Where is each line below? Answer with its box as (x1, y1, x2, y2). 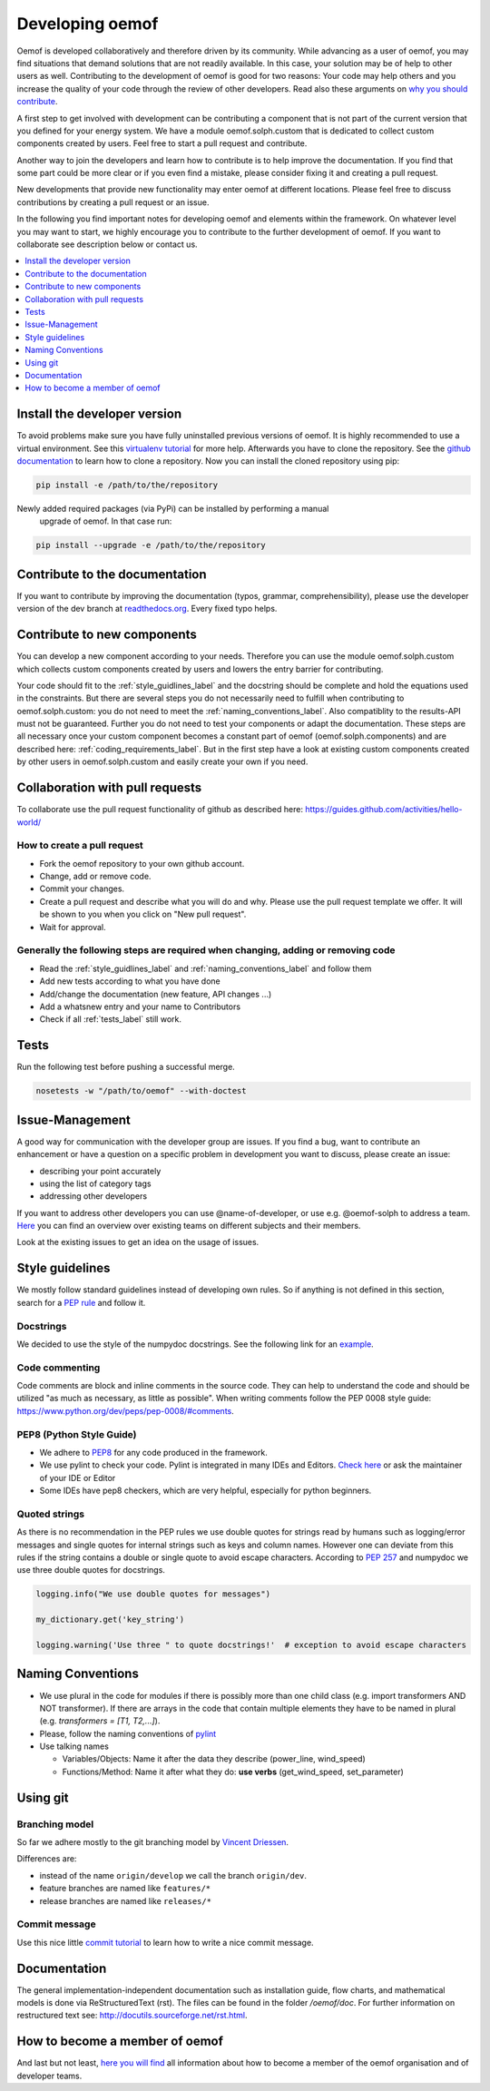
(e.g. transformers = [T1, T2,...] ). (39, 1715, 161, 1726)
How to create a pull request (16, 839, 144, 852)
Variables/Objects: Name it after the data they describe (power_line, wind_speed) (62, 1753, 367, 1764)
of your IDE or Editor (39, 1472, 116, 1483)
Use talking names (39, 1741, 109, 1752)
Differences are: (16, 1853, 77, 1864)
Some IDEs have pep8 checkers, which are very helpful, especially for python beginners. (39, 1485, 372, 1497)
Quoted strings (16, 1507, 85, 1520)
